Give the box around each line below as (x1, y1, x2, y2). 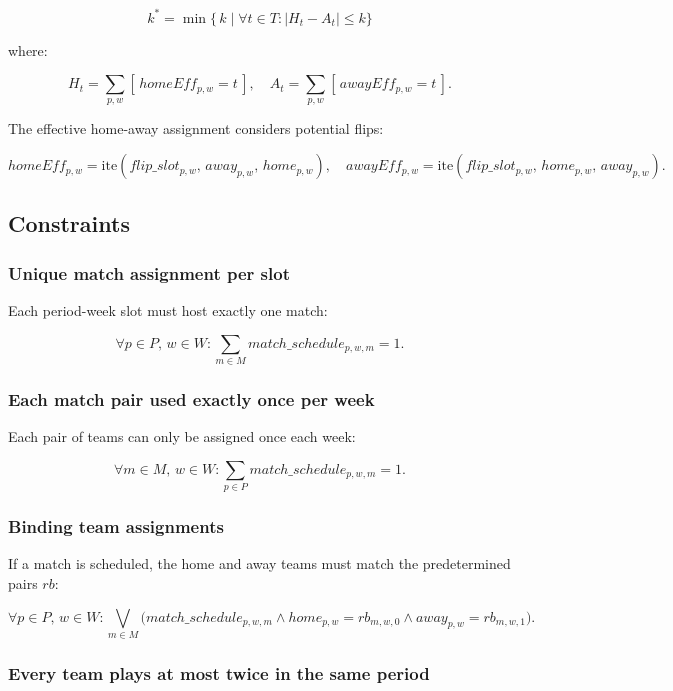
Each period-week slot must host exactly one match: (8, 300, 328, 321)
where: (8, 39, 48, 60)
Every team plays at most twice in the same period (8, 660, 430, 685)
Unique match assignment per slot (8, 260, 290, 285)
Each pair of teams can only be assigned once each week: (8, 426, 356, 447)
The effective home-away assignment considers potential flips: (8, 118, 384, 139)
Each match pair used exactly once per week (8, 386, 375, 411)
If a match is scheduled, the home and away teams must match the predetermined (8, 553, 511, 574)
